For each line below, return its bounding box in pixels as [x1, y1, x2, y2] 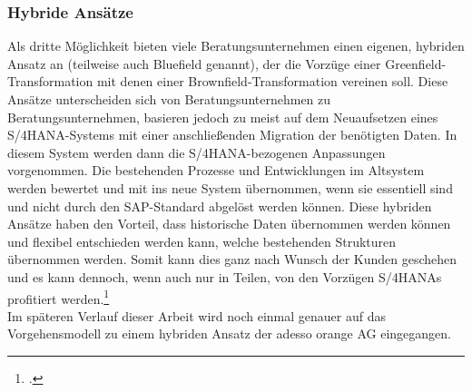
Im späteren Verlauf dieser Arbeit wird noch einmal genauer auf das [7, 306, 386, 325]
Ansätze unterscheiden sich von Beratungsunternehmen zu [7, 90, 331, 108]
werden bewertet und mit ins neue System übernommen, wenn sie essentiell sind [7, 178, 453, 197]
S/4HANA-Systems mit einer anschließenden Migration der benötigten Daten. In [7, 125, 457, 144]
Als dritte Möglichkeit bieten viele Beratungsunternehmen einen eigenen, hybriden [7, 36, 465, 55]
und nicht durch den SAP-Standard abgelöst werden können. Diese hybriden [7, 196, 432, 215]
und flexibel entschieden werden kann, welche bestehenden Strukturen [7, 231, 397, 250]
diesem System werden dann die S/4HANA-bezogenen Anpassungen [7, 142, 386, 162]
